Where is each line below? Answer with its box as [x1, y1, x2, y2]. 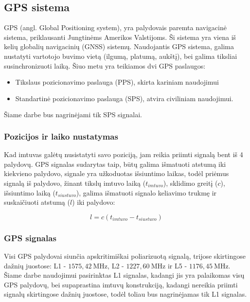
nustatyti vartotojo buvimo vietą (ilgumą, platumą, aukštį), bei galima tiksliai [4, 51, 237, 61]
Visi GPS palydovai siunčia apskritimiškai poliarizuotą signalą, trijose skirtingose [4, 250, 246, 261]
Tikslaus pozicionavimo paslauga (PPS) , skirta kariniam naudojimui [15, 77, 219, 87]
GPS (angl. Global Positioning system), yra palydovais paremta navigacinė [4, 22, 227, 33]
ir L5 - [167, 260, 187, 270]
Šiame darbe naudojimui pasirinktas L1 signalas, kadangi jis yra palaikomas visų [4, 270, 245, 280]
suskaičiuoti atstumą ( [4, 197, 70, 207]
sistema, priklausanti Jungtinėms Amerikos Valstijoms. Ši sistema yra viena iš [4, 32, 236, 42]
